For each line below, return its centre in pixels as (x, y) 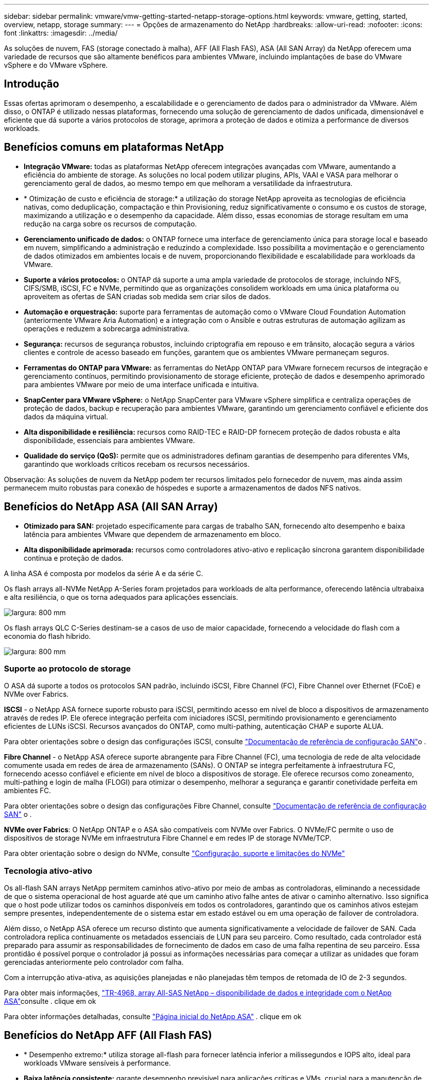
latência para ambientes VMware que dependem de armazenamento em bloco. (152, 534)
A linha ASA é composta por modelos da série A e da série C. (104, 573)
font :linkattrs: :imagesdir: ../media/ (61, 33)
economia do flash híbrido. (47, 636)
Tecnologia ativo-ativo (48, 871)
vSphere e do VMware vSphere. (56, 65)
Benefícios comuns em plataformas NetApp (114, 147)
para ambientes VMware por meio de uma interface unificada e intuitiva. (141, 384)
